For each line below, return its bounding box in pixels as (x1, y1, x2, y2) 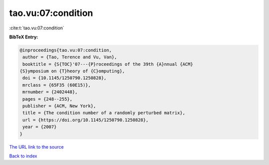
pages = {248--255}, (22, 96, 73, 102)
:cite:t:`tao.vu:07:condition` (9, 25, 65, 31)
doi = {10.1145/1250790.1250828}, (22, 75, 107, 81)
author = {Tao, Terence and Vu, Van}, (22, 54, 117, 60)
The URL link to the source (9, 144, 64, 150)
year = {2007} (22, 124, 57, 130)
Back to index (9, 153, 37, 159)
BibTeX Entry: (9, 34, 38, 40)
